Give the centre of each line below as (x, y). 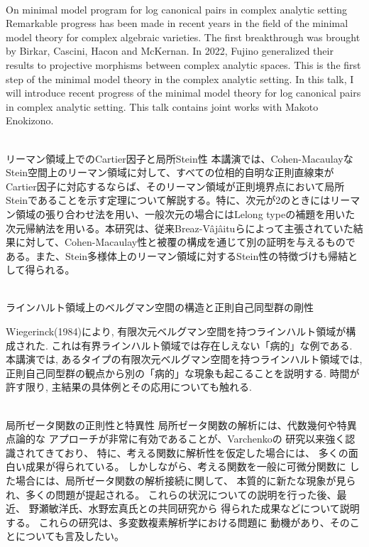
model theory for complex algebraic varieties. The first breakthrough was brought (183, 37)
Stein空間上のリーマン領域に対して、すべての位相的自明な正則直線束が (170, 172)
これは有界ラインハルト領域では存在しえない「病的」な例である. (202, 345)
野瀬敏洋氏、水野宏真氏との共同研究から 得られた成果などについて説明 (194, 508)
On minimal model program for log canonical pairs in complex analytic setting (176, 9)
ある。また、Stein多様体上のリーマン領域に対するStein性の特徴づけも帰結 (177, 255)
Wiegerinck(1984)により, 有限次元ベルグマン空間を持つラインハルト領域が (176, 331)
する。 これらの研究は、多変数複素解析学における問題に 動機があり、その (178, 522)
